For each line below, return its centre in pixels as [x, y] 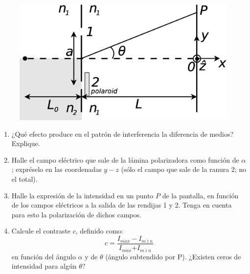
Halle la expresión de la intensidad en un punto [82, 195]
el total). [24, 179]
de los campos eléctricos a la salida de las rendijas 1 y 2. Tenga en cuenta [122, 205]
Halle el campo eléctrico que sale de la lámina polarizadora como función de [125, 159]
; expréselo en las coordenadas [57, 169]
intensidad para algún [44, 266]
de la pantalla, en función [200, 195]
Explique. [26, 143]
